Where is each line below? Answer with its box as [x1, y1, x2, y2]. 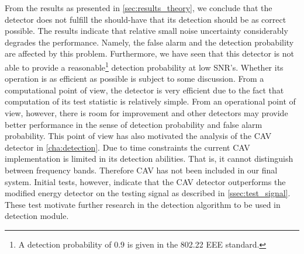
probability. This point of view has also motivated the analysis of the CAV [5, 130, 272, 142]
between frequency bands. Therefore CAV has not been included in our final [5, 163, 278, 176]
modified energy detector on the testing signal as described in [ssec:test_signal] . [5, 187, 291, 199]
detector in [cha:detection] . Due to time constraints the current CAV [5, 141, 250, 153]
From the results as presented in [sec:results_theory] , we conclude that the [5, 2, 272, 13]
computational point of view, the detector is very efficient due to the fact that [5, 83, 284, 96]
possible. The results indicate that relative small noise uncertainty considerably [5, 25, 288, 37]
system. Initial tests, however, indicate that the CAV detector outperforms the [5, 175, 286, 187]
